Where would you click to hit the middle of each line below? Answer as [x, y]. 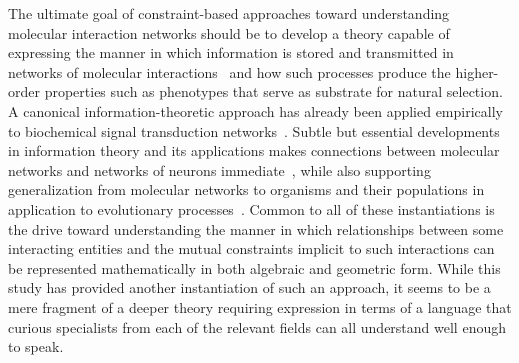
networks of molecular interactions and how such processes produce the [229, 71]
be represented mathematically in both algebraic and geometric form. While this [254, 267]
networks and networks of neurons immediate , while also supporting [219, 169]
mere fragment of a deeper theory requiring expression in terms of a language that [260, 306]
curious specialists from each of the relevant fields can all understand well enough [257, 326]
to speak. [36, 346]
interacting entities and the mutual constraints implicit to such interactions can [251, 248]
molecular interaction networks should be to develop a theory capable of [229, 32]
